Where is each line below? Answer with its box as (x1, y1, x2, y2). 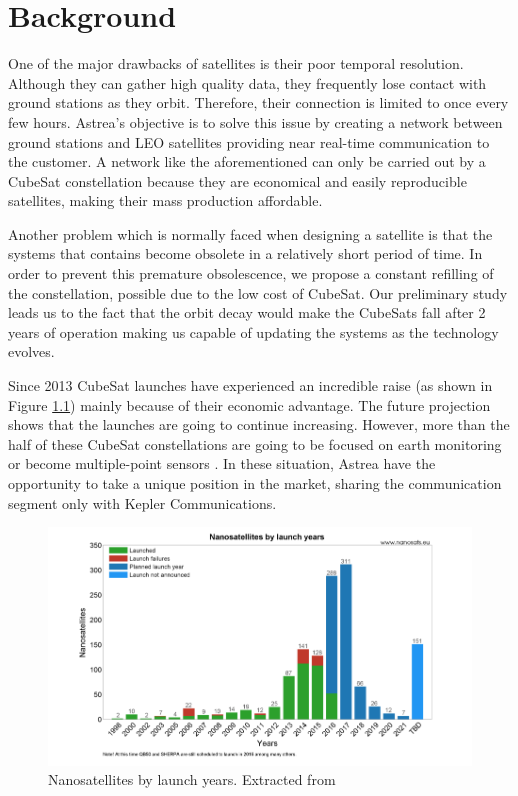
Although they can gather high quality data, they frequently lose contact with (8, 72, 487, 93)
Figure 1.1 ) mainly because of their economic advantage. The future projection (8, 394, 491, 415)
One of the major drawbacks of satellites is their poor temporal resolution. (8, 53, 464, 74)
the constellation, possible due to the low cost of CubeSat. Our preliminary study (8, 282, 508, 303)
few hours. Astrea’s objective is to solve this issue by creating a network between (8, 111, 503, 132)
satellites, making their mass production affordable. (8, 190, 323, 211)
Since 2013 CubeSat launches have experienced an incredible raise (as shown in (8, 375, 493, 396)
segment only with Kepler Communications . (8, 492, 277, 513)
